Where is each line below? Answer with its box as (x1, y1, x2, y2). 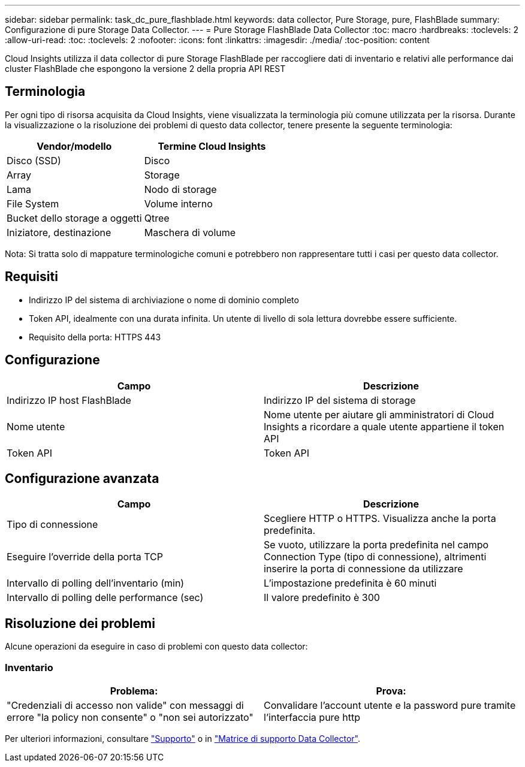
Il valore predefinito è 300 (264, 591, 380, 604)
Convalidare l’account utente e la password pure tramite (264, 699, 516, 711)
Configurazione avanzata (5, 470, 159, 486)
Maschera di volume (144, 226, 236, 238)
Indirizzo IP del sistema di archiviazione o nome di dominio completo (29, 294, 299, 305)
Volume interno (144, 197, 213, 210)
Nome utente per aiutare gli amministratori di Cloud (264, 408, 494, 421)
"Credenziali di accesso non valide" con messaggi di (7, 699, 244, 711)
